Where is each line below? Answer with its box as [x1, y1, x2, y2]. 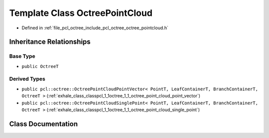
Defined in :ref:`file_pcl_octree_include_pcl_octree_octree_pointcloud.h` [21, 25, 169, 31]
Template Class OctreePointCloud [9, 7, 153, 18]
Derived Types [9, 75, 46, 82]
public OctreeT [21, 64, 59, 69]
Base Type [9, 53, 35, 60]
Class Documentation [9, 120, 78, 128]
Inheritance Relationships [9, 38, 91, 46]
